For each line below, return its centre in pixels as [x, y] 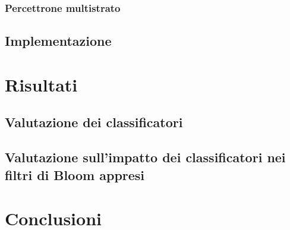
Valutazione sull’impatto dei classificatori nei [145, 157]
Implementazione [58, 41]
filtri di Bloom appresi [75, 174]
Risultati [41, 84]
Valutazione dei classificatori [94, 122]
